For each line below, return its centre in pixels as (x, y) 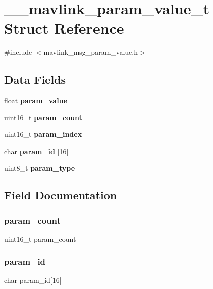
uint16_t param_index (43, 134)
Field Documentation (61, 195)
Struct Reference (64, 28)
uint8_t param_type (40, 168)
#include (18, 52)
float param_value (36, 100)
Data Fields (35, 79)
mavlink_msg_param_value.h (91, 52)
